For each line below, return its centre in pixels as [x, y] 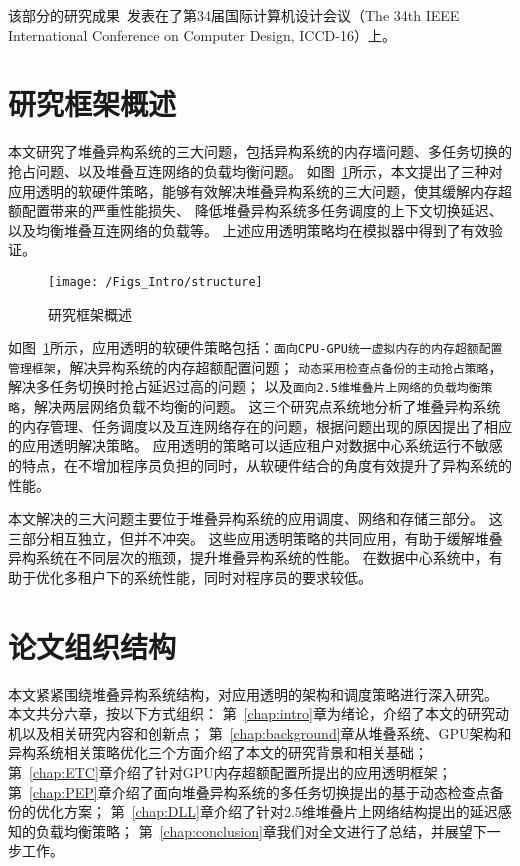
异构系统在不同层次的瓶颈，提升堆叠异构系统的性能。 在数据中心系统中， [248, 557]
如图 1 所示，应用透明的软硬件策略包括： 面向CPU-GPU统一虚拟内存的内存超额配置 [255, 347]
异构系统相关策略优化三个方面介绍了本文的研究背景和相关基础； [218, 752]
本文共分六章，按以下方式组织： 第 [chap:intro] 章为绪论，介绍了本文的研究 [251, 713]
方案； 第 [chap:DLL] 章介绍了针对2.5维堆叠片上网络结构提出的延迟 [280, 811]
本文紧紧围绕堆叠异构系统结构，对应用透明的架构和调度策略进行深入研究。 [253, 693]
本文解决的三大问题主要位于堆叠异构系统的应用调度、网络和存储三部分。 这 [255, 518]
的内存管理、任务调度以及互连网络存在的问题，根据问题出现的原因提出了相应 [260, 425]
